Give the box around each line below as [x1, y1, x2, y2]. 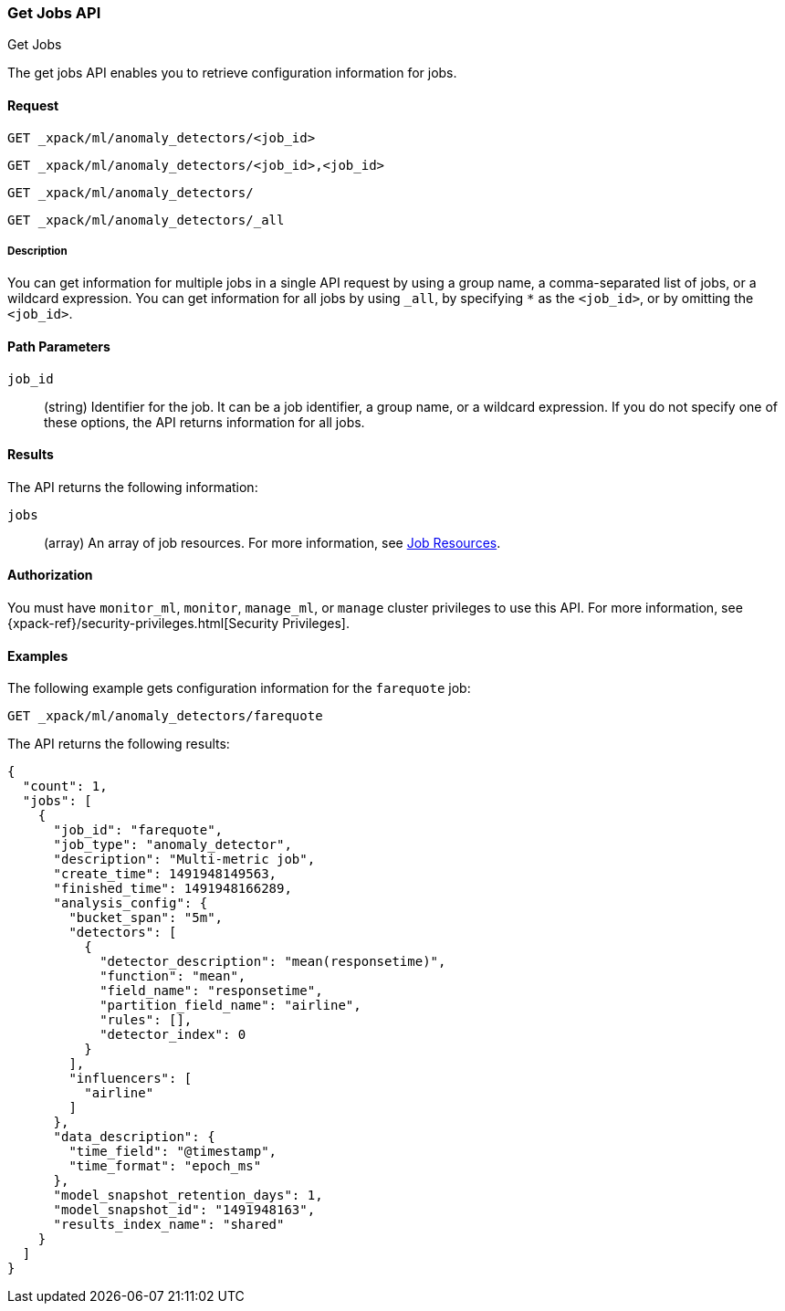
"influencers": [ [68, 1071, 193, 1086]
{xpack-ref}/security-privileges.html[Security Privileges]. [7, 615, 350, 632]
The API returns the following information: [7, 478, 258, 495]
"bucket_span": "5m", [68, 910, 224, 926]
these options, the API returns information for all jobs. [44, 414, 365, 430]
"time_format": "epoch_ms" [68, 1159, 262, 1174]
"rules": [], [99, 1012, 193, 1028]
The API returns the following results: [7, 736, 230, 752]
